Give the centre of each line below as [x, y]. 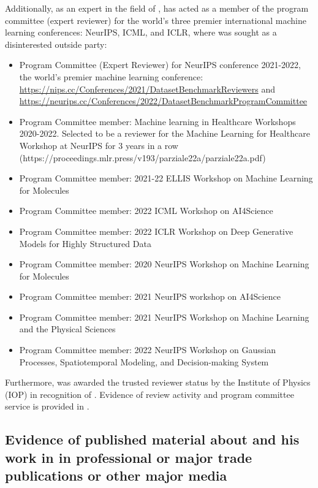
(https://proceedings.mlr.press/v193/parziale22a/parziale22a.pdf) [142, 157]
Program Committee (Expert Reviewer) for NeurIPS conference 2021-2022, [160, 65]
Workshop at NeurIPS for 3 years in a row [99, 145]
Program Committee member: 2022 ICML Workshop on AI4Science [146, 211]
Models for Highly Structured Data [85, 243]
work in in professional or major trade [129, 457]
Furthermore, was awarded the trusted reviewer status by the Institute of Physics [158, 382]
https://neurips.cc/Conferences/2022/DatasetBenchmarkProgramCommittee [163, 101]
